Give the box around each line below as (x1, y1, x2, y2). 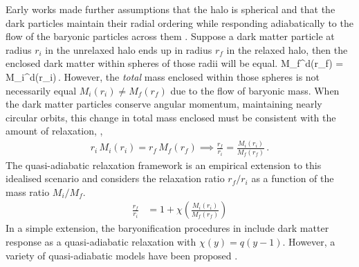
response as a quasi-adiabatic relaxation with (6, 235, 196, 248)
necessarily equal (6, 83, 77, 97)
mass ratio (6, 184, 50, 199)
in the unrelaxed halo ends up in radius (45, 42, 212, 57)
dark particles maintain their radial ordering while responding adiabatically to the (6, 15, 353, 30)
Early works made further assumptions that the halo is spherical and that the (6, 2, 335, 16)
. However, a (282, 235, 335, 248)
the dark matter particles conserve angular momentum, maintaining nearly (6, 97, 322, 111)
